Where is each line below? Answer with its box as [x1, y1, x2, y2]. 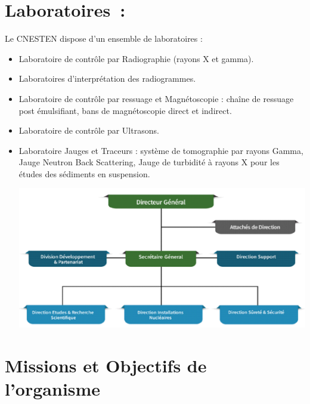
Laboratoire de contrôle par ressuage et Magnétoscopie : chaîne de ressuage [18, 92, 294, 104]
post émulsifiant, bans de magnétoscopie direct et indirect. [18, 104, 232, 116]
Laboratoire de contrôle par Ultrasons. [18, 124, 159, 137]
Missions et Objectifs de [5, 353, 207, 378]
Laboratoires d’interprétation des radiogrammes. [18, 72, 196, 85]
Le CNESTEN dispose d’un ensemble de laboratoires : [5, 32, 203, 45]
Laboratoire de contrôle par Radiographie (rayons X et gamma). [18, 52, 254, 64]
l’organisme [5, 377, 101, 401]
